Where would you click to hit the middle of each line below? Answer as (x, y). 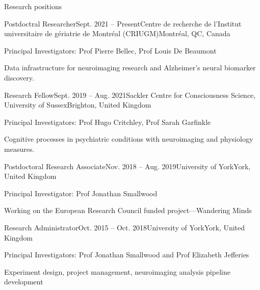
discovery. (19, 77)
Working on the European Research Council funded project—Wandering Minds (128, 210)
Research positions (33, 6)
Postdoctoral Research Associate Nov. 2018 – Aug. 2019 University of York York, (127, 166)
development (24, 282)
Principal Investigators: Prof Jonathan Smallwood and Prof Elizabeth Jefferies (127, 255)
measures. (19, 149)
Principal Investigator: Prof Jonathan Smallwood (81, 193)
